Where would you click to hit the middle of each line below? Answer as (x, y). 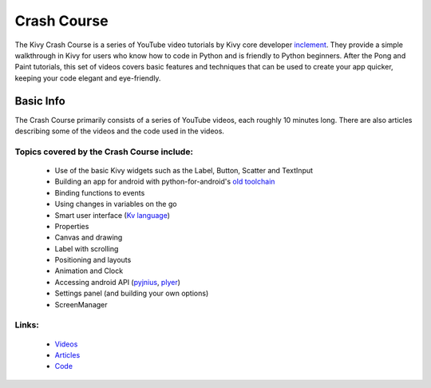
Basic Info (40, 101)
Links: (27, 325)
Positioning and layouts (93, 260)
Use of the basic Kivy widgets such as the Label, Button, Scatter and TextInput (184, 170)
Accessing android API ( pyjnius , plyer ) (118, 282)
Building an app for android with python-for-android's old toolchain (165, 182)
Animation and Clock (89, 271)
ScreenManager (81, 304)
